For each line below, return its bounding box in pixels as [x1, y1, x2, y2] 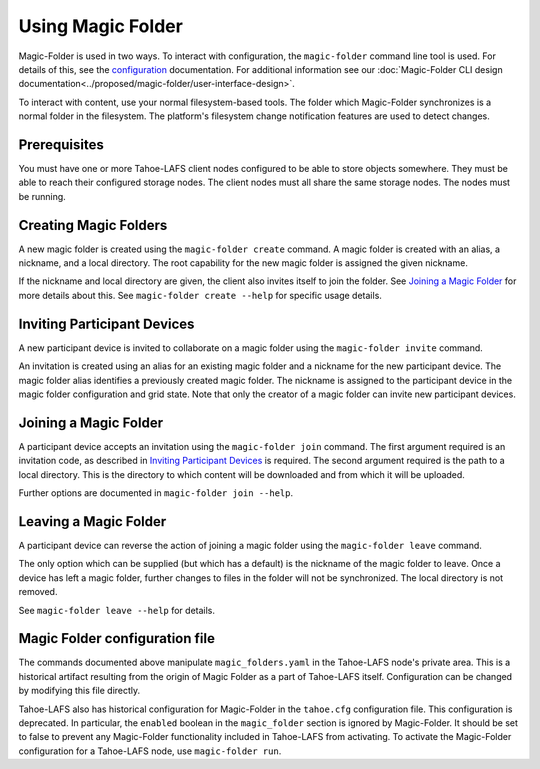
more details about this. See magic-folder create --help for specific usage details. [18, 289, 382, 301]
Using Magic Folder [18, 15, 184, 37]
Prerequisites [18, 136, 104, 153]
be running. [18, 190, 67, 202]
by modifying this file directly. [18, 685, 141, 697]
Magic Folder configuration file [18, 630, 215, 647]
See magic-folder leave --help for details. [18, 604, 215, 616]
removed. [18, 586, 58, 598]
